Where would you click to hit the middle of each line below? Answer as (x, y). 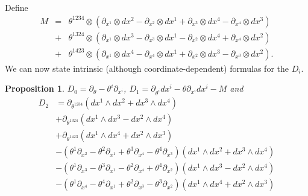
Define (17, 7)
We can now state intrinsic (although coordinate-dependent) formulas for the (147, 68)
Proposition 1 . (35, 88)
